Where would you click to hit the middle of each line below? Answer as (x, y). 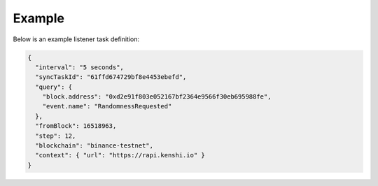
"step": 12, (56, 136)
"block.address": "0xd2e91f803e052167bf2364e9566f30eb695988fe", (157, 97)
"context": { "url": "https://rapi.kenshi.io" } (120, 155)
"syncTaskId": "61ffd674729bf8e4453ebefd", (111, 77)
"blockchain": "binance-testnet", (94, 146)
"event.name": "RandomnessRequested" (107, 106)
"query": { (54, 87)
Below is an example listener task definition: (76, 39)
